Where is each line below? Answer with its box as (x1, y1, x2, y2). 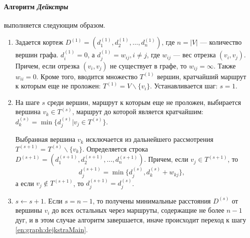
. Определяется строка (82, 143, 148, 153)
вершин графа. (15, 50, 59, 60)
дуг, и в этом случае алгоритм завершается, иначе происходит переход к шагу (15, 215, 247, 225)
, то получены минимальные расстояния (93, 195, 211, 205)
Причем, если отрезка (15, 60, 80, 70)
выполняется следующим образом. (4, 19, 105, 30)
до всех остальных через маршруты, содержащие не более (52, 205, 224, 215)
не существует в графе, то (110, 60, 187, 70)
